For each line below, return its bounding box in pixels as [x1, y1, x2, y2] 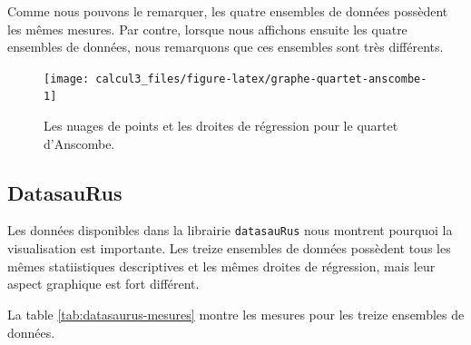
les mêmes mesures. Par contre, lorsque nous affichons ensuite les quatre [7, 19, 407, 38]
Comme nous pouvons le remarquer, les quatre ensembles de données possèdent [7, 2, 448, 20]
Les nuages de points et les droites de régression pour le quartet [44, 116, 398, 135]
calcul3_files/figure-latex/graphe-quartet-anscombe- [95, 72, 427, 85]
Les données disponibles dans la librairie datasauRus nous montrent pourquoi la [7, 221, 453, 240]
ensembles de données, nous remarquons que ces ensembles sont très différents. [7, 37, 444, 56]
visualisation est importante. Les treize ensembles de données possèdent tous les [7, 239, 451, 258]
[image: [44, 72, 90, 85]
